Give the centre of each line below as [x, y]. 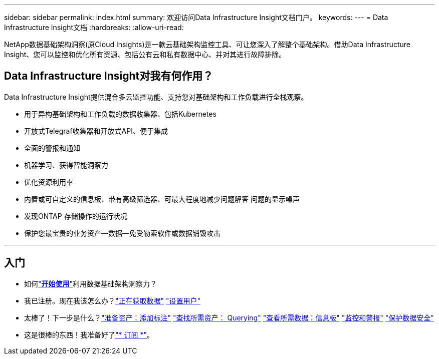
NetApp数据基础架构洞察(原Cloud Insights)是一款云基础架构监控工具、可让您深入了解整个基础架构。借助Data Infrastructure [207, 44]
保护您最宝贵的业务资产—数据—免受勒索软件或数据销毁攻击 [122, 233]
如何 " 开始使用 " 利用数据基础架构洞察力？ [91, 283]
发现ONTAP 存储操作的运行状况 [76, 216]
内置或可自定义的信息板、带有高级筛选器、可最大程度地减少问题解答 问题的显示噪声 [162, 199]
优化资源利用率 [49, 182]
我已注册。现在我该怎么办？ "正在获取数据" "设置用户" [113, 300]
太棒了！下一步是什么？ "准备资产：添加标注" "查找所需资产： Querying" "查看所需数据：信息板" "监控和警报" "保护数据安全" [229, 317]
